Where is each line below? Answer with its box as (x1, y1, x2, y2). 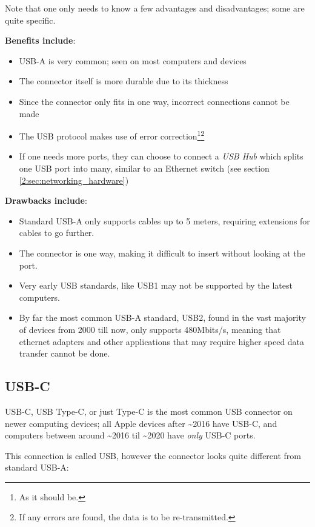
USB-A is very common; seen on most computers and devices (19, 54, 247, 67)
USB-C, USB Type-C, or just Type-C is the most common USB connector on (5, 404, 293, 417)
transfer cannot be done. (19, 347, 110, 360)
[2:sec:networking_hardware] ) (19, 173, 129, 186)
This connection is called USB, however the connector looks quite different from (5, 449, 301, 462)
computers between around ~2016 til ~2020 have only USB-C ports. (5, 429, 256, 441)
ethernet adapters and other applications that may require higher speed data (19, 335, 305, 347)
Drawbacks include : (5, 194, 87, 207)
